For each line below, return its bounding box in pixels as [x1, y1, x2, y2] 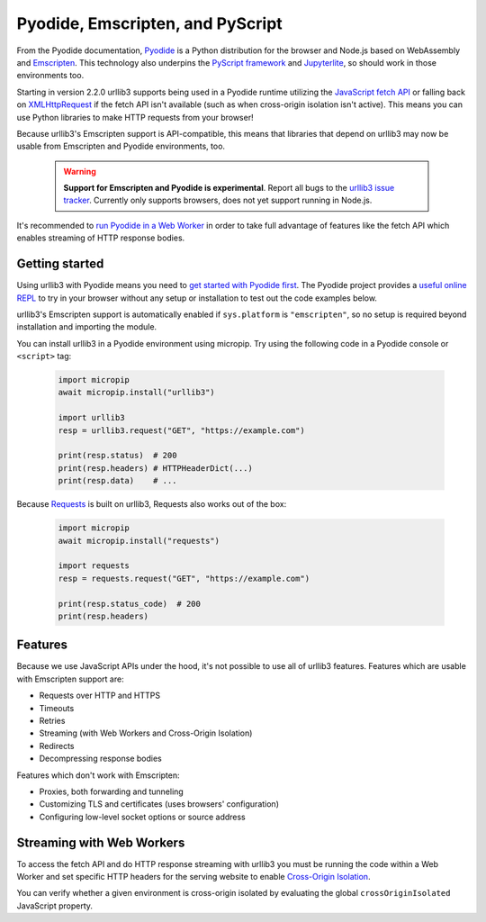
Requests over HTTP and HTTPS [39, 690, 161, 701]
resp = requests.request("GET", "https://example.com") [58, 573, 310, 583]
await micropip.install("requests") [58, 536, 220, 546]
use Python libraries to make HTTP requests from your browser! [16, 112, 254, 122]
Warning [63, 166, 96, 176]
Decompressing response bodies [39, 753, 162, 764]
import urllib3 [58, 412, 125, 423]
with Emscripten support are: [16, 673, 125, 684]
